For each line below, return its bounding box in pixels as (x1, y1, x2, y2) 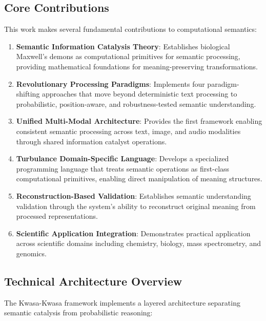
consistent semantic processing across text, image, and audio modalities (16, 125, 241, 136)
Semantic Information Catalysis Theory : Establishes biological (16, 41, 230, 51)
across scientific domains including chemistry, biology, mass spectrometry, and (16, 238, 261, 249)
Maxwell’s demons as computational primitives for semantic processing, (16, 51, 240, 62)
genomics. (16, 248, 47, 258)
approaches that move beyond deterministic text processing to (42, 88, 237, 99)
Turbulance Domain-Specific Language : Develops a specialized (16, 153, 229, 164)
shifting (16, 88, 40, 99)
